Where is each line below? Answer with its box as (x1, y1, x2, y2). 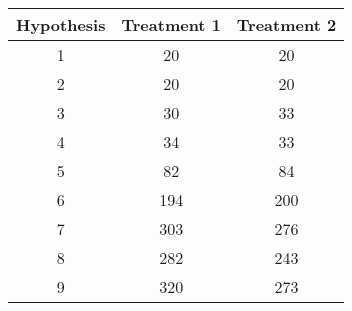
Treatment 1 (121, 13, 221, 36)
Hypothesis (16, 13, 106, 36)
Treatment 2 (236, 13, 337, 36)
